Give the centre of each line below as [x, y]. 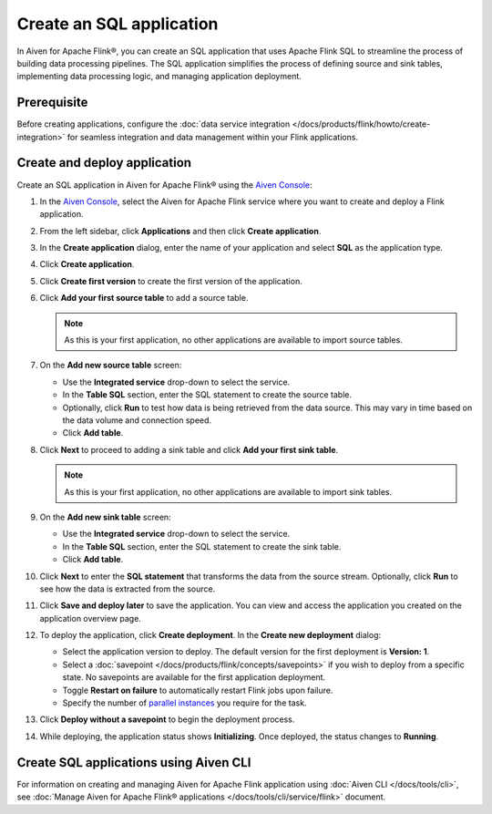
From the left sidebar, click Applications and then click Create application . [180, 231]
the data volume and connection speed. [137, 420]
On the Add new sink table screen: [106, 517]
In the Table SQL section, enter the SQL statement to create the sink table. [202, 546]
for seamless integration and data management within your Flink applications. [213, 137]
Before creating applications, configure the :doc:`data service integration [154, 124]
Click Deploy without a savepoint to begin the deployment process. [167, 719]
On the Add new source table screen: [111, 366]
